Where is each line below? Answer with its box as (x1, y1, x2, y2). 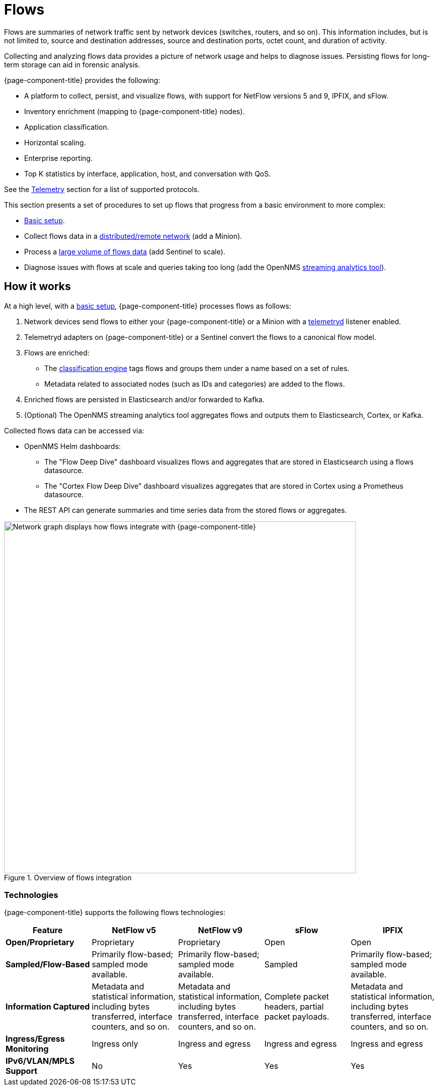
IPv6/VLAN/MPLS (6, 1056, 75, 1066)
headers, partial (264, 1002, 324, 1012)
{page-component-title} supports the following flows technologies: (4, 908, 226, 917)
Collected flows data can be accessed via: (4, 426, 144, 435)
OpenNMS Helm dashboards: (24, 441, 121, 450)
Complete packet (264, 991, 329, 1002)
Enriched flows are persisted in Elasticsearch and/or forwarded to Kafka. (24, 395, 265, 404)
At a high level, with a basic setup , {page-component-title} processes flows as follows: (4, 301, 292, 310)
